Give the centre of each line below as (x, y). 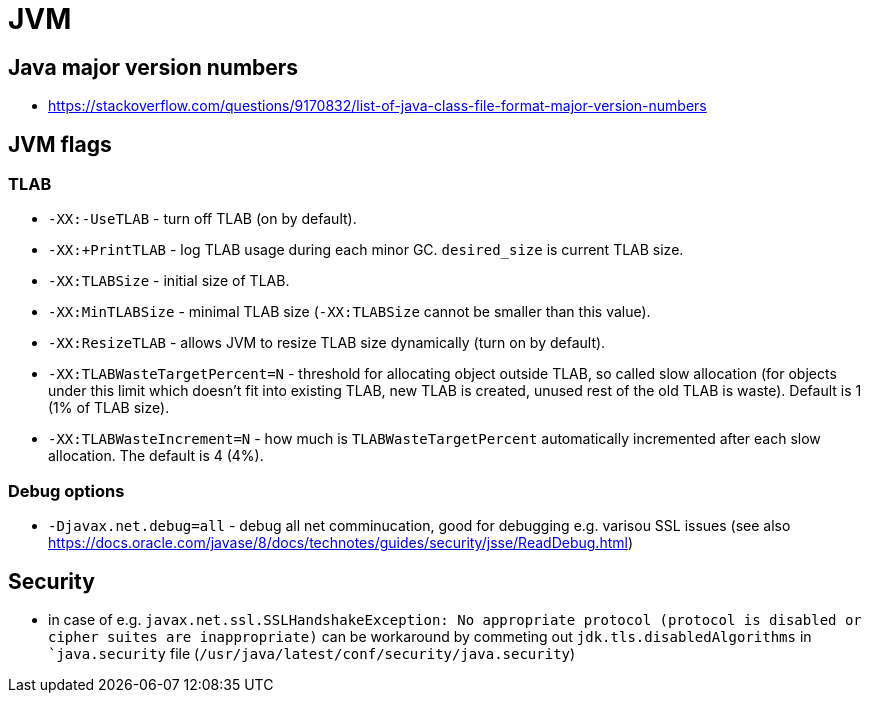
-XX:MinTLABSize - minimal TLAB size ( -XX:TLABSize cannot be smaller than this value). (349, 312)
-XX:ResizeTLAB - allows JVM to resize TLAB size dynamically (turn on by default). (327, 343)
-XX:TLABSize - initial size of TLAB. (169, 281)
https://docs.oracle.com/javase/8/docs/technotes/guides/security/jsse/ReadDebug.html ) (341, 543)
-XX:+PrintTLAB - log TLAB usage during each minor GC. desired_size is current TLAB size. (366, 250)
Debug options (66, 490)
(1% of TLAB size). (109, 408)
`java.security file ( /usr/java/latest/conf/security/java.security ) (312, 653)
